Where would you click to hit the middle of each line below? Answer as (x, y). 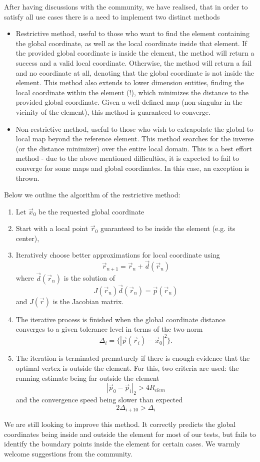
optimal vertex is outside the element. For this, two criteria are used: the (127, 368)
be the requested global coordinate (91, 211)
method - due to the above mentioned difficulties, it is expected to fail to (127, 158)
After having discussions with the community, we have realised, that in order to (126, 7)
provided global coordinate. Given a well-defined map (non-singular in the (129, 102)
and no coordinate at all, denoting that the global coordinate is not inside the (135, 72)
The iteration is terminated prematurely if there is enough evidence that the (133, 358)
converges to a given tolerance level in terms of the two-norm (109, 329)
